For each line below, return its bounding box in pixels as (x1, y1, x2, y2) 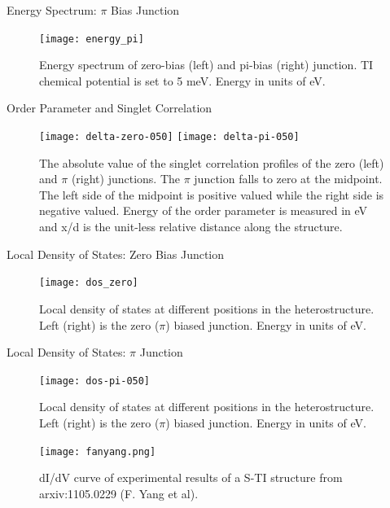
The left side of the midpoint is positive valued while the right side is (39, 186, 384, 203)
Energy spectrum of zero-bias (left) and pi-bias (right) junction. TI (39, 56, 374, 73)
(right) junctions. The (71, 170, 181, 187)
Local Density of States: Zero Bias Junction (7, 245, 225, 262)
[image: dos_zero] (39, 277, 138, 289)
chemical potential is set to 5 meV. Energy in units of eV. (39, 72, 326, 89)
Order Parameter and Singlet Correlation (7, 99, 213, 116)
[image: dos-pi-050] (39, 374, 151, 387)
